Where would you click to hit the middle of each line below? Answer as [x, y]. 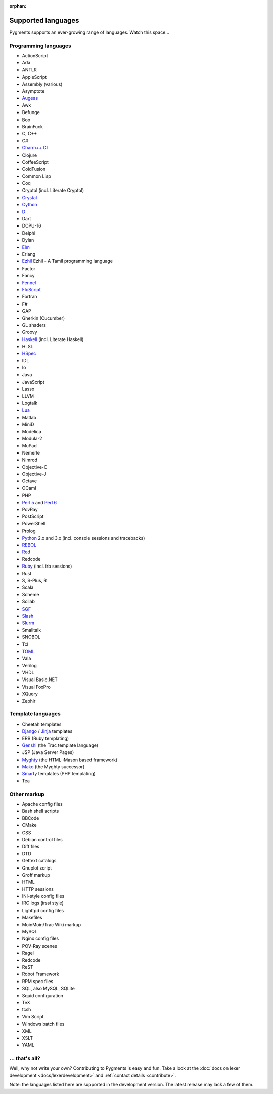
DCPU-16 [32, 226]
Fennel [29, 282]
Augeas [30, 98]
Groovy [30, 332]
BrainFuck [32, 126]
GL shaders [34, 325]
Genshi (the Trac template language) [60, 745]
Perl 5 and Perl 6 [39, 502]
